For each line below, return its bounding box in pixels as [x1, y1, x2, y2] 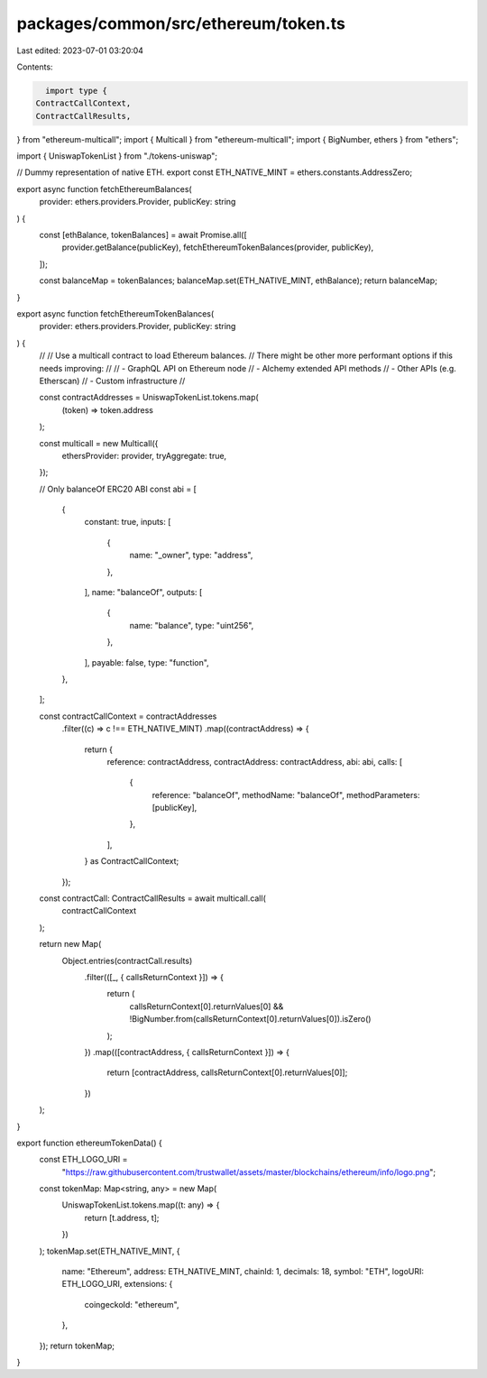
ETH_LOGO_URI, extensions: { [61, 1279, 173, 1290]
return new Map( [39, 939, 102, 950]
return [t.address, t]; [84, 1212, 160, 1223]
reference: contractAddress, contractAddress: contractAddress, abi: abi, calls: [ [106, 756, 403, 767]
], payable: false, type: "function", [84, 657, 209, 667]
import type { [45, 86, 108, 96]
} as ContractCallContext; [84, 856, 179, 867]
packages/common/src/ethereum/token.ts [16, 14, 346, 33]
